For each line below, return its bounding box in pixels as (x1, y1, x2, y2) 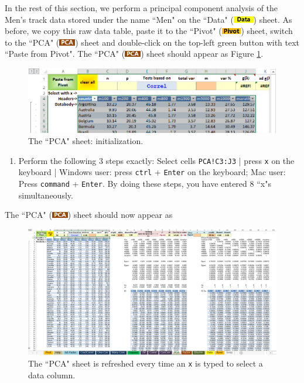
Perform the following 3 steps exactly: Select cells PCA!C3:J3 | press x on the (18, 154, 295, 166)
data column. (28, 368, 76, 381)
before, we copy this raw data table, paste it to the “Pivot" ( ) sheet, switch (5, 25, 293, 37)
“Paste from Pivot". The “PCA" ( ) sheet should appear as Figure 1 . (5, 47, 264, 60)
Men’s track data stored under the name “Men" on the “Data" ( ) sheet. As (5, 13, 292, 25)
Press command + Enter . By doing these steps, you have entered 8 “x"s (18, 177, 271, 190)
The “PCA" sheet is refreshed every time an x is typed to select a (28, 357, 263, 369)
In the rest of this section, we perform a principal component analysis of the (5, 2, 278, 13)
